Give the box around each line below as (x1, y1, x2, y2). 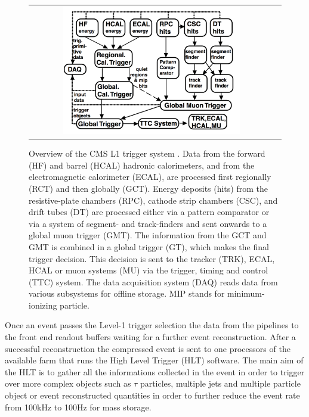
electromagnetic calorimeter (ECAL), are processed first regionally (29, 170, 271, 183)
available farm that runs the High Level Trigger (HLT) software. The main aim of (5, 354, 304, 366)
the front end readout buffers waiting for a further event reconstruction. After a (5, 331, 296, 343)
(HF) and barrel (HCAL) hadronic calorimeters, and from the (29, 158, 255, 171)
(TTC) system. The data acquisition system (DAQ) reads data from (29, 275, 278, 288)
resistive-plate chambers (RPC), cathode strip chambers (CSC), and (29, 194, 278, 206)
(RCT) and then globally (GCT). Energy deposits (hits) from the (29, 182, 268, 194)
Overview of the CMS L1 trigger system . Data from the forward (29, 147, 265, 160)
